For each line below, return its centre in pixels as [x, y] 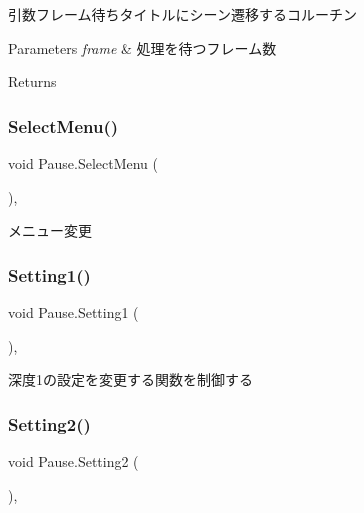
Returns [32, 81]
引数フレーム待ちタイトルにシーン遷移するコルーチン [182, 14]
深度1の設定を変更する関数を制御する [130, 379]
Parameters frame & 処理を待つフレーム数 [142, 47]
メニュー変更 [50, 230]
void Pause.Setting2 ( [73, 461]
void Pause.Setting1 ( [73, 312]
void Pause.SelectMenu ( [83, 163]
